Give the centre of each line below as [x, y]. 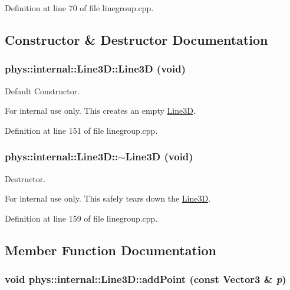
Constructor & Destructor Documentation [136, 39]
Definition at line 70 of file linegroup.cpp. [79, 8]
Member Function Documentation [111, 250]
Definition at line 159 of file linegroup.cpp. [81, 218]
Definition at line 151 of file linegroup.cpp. [81, 130]
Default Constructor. [42, 90]
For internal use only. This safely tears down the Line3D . [108, 198]
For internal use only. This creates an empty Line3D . [100, 111]
